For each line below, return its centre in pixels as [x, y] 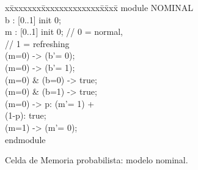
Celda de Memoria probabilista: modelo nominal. [97, 160]
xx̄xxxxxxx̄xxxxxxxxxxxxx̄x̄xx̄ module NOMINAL [99, 7]
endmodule [25, 139]
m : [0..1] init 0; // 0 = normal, [64, 31]
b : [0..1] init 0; [33, 19]
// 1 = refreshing [37, 43]
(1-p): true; [26, 115]
